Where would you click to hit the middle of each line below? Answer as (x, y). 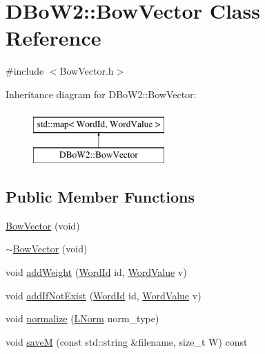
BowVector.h (87, 71)
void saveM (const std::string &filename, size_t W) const (127, 341)
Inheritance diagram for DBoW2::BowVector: (101, 94)
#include (25, 71)
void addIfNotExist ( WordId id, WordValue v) (104, 295)
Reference (53, 38)
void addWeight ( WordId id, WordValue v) (96, 272)
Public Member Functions (100, 197)
